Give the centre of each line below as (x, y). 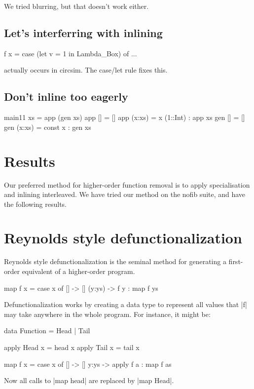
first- (236, 261)
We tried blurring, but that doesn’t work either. (76, 6)
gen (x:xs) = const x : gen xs (48, 127)
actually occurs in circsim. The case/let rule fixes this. (86, 70)
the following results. (35, 204)
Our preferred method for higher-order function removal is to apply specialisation (127, 184)
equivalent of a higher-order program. (78, 271)
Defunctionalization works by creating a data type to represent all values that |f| (126, 304)
